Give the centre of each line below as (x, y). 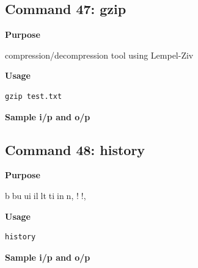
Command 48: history (75, 149)
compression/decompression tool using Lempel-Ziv (99, 55)
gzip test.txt (34, 96)
